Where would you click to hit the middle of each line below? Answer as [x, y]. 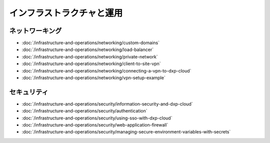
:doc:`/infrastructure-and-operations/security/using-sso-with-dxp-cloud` [97, 118]
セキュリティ [29, 92]
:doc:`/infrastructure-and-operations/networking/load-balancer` [88, 49]
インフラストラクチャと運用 [66, 13]
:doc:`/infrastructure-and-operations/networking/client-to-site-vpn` [91, 64]
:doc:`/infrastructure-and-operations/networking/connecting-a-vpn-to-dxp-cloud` [106, 70]
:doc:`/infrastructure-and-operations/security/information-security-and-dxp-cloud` [107, 104]
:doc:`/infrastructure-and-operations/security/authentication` [84, 111]
